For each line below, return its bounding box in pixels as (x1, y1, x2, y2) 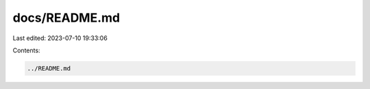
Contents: (12, 46, 40, 54)
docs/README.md (12, 10, 121, 25)
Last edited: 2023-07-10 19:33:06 (12, 34, 108, 42)
